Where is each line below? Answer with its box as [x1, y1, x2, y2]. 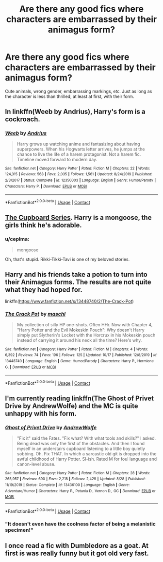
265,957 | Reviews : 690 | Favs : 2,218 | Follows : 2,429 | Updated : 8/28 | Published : [5, 476, 146, 482]
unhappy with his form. [5, 410, 77, 418]
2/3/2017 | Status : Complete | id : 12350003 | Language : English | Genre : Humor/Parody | [5, 178, 156, 183]
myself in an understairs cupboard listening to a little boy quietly [16, 446, 146, 451]
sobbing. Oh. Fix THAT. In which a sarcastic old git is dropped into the [16, 450, 157, 456]
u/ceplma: [5, 236, 30, 243]
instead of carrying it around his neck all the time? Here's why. [16, 337, 142, 343]
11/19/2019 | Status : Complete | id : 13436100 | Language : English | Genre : [5, 482, 130, 487]
